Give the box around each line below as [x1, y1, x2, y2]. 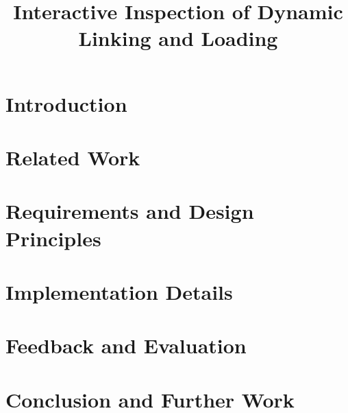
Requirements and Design [5, 197, 254, 225]
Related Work [5, 143, 140, 171]
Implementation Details [5, 277, 233, 305]
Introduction [5, 89, 127, 117]
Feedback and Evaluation [5, 331, 247, 359]
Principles [5, 224, 101, 252]
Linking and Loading [78, 24, 278, 52]
